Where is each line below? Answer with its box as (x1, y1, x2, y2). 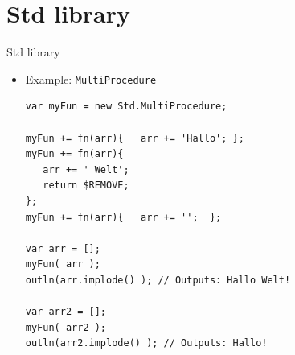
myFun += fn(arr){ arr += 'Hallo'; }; (25, 132, 244, 144)
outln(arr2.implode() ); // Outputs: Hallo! (25, 337, 268, 349)
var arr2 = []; (25, 306, 107, 318)
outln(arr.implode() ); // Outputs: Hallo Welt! (25, 274, 291, 286)
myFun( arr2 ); (25, 321, 107, 333)
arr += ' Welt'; (43, 163, 129, 175)
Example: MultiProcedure (25, 70, 157, 87)
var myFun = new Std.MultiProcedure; (25, 101, 227, 113)
